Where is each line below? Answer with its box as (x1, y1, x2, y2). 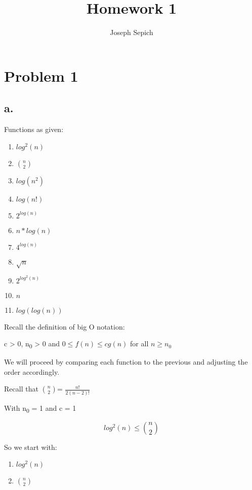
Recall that (4, 383, 38, 394)
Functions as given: (4, 124, 64, 135)
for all (130, 338, 149, 349)
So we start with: (4, 441, 57, 452)
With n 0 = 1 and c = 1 (4, 402, 76, 414)
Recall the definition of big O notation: (4, 321, 125, 332)
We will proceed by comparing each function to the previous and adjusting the (4, 356, 248, 367)
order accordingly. (4, 366, 60, 377)
